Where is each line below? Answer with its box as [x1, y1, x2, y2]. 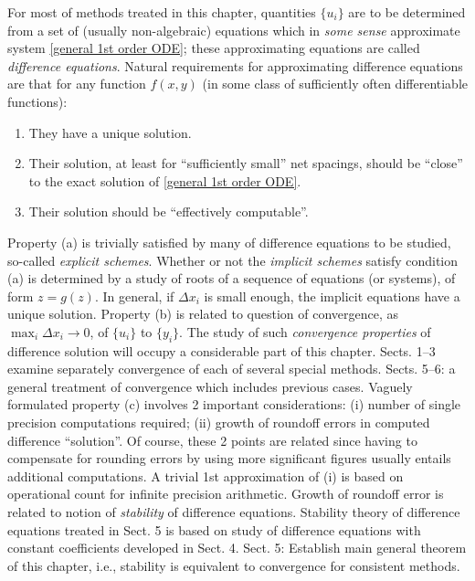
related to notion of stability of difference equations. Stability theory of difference [7, 502, 460, 522]
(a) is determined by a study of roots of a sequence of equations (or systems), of [7, 269, 456, 288]
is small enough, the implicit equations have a [204, 286, 460, 305]
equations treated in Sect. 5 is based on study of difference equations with [7, 520, 421, 539]
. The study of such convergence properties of [179, 322, 431, 341]
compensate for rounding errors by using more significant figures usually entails [7, 449, 451, 468]
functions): [7, 91, 68, 111]
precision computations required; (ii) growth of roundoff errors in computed [7, 413, 430, 432]
